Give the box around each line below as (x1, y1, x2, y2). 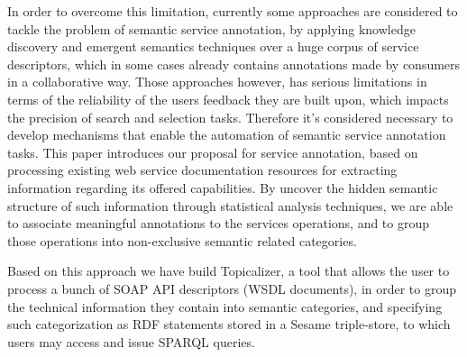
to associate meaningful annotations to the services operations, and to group (7, 214, 430, 233)
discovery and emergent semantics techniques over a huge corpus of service (7, 37, 419, 56)
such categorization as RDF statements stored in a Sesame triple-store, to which (7, 315, 451, 334)
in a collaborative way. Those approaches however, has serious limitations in (7, 72, 427, 91)
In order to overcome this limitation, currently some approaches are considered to (7, 2, 458, 20)
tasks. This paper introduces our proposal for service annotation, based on (7, 142, 418, 161)
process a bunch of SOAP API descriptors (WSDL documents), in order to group (7, 279, 457, 297)
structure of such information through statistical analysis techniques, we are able (7, 196, 453, 215)
